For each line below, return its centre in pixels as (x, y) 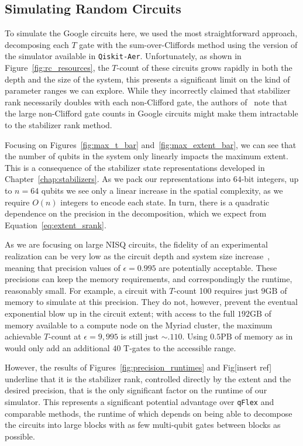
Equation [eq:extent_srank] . (56, 224)
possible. (20, 436)
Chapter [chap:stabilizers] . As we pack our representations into (118, 179)
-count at (65, 336)
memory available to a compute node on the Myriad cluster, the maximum (139, 325)
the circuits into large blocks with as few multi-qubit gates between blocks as (143, 425)
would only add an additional (57, 347)
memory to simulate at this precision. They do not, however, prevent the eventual (151, 302)
